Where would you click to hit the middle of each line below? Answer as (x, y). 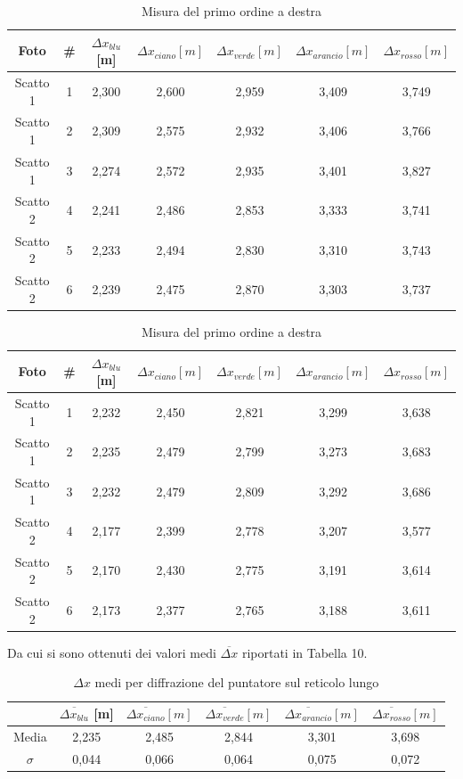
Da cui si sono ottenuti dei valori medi (112, 652)
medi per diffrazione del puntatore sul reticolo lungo (237, 682)
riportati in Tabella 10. (305, 652)
